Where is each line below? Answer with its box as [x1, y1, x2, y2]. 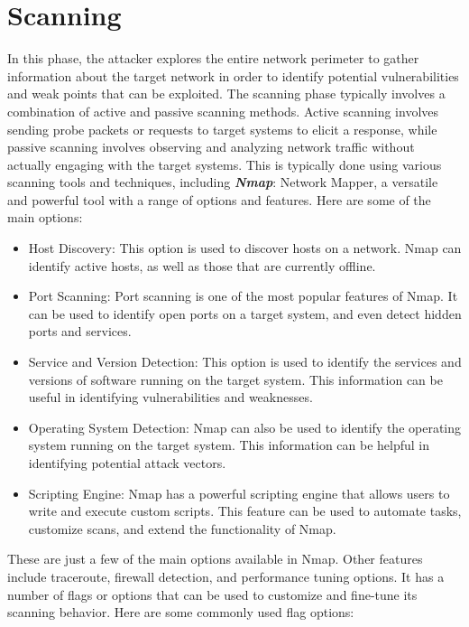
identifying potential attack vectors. [28, 454, 226, 472]
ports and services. [28, 322, 132, 341]
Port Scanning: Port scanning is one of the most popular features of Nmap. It [28, 286, 458, 305]
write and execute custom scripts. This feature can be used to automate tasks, [28, 501, 462, 520]
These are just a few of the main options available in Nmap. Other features [7, 549, 423, 568]
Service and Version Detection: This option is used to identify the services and [28, 352, 462, 371]
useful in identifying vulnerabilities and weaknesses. [28, 388, 313, 407]
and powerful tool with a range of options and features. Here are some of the [7, 190, 431, 209]
